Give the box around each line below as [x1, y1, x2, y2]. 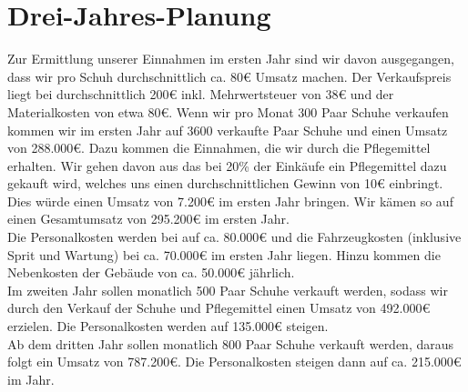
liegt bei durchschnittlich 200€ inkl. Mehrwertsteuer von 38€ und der [7, 85, 394, 104]
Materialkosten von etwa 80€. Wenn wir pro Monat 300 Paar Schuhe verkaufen [7, 102, 449, 121]
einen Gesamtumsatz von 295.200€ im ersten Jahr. [7, 209, 290, 228]
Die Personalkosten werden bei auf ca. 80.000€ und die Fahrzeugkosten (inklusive [7, 227, 462, 246]
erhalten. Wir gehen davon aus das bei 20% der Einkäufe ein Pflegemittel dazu [7, 156, 447, 175]
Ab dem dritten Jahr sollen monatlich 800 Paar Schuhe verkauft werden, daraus [7, 334, 454, 353]
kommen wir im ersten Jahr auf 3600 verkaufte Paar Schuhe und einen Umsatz [7, 120, 448, 139]
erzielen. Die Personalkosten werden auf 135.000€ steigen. [7, 317, 329, 336]
